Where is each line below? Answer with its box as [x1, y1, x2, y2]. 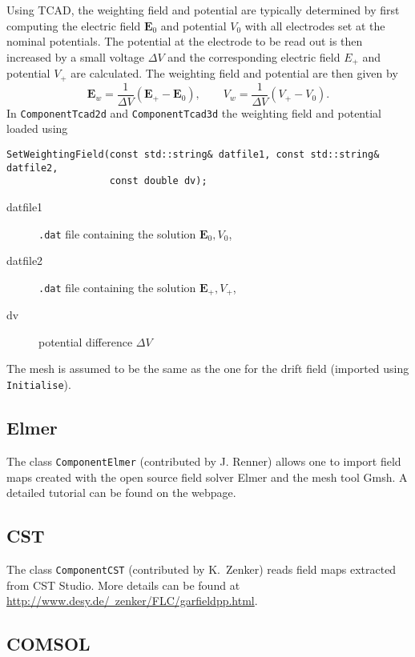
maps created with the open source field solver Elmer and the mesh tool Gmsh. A [6, 468, 408, 485]
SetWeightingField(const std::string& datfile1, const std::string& [6, 149, 380, 160]
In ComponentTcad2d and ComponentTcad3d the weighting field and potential [6, 104, 381, 121]
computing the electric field [6, 17, 141, 34]
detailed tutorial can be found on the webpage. [6, 484, 236, 501]
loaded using [6, 120, 68, 137]
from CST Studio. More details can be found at [6, 576, 240, 593]
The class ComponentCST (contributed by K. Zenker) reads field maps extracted [6, 560, 397, 577]
